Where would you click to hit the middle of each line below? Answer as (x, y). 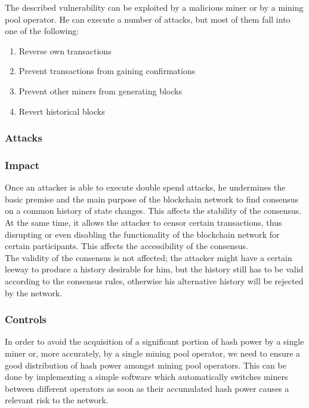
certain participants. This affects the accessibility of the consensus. (126, 246)
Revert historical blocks (62, 111)
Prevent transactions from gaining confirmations (107, 71)
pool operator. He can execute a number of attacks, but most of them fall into (148, 19)
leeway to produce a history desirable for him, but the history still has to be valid (154, 269)
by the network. (34, 292)
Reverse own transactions (65, 50)
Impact (22, 165)
